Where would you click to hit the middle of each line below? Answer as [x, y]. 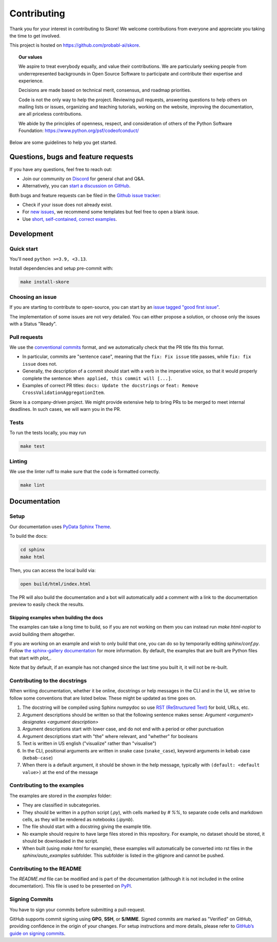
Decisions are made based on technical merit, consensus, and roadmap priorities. [105, 90]
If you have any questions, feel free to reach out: [61, 169]
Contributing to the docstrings [48, 681]
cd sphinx [33, 550]
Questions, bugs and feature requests [71, 157]
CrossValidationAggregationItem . [64, 392]
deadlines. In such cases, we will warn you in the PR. [65, 409]
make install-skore [45, 282]
